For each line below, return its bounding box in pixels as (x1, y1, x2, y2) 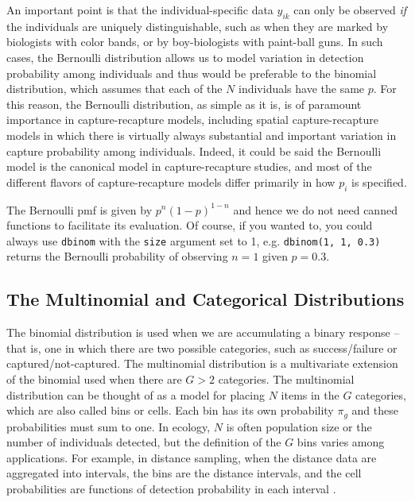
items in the (281, 386, 339, 403)
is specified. (351, 173, 407, 190)
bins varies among (297, 434, 385, 450)
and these (351, 402, 398, 419)
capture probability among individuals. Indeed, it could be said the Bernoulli (6, 142, 382, 159)
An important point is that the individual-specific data (6, 2, 273, 17)
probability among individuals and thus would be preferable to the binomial (6, 64, 377, 81)
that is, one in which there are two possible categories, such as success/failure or (6, 339, 398, 356)
